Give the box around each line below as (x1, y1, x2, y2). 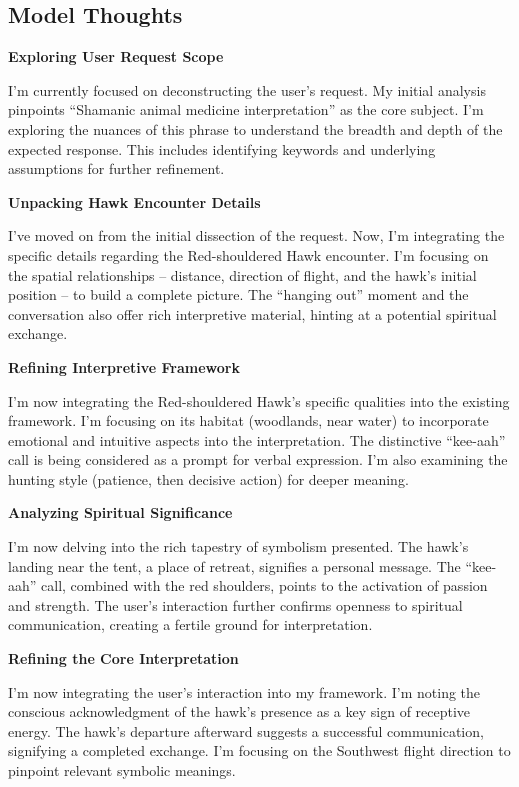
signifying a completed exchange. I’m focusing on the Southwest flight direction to (8, 740, 511, 761)
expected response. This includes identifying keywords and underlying (8, 138, 436, 159)
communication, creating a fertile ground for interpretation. (8, 614, 373, 635)
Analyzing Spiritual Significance (8, 502, 233, 523)
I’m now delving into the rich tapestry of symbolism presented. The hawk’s (8, 536, 469, 557)
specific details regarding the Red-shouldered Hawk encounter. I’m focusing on (8, 244, 489, 265)
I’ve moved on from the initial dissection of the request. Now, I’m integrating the (8, 225, 505, 246)
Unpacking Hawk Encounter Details (8, 191, 261, 212)
